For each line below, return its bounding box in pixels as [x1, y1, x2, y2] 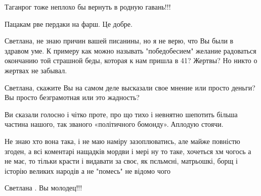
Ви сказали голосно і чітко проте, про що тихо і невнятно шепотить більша [5, 109, 238, 119]
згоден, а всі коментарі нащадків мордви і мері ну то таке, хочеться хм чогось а [5, 145, 251, 156]
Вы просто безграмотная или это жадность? [5, 92, 140, 103]
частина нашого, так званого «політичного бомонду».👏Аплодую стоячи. [5, 119, 224, 129]
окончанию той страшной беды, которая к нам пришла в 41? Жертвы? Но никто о [5, 55, 257, 66]
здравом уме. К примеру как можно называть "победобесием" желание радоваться [5, 45, 256, 56]
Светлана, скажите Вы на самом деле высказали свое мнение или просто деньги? [5, 82, 255, 92]
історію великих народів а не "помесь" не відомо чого [5, 165, 171, 176]
